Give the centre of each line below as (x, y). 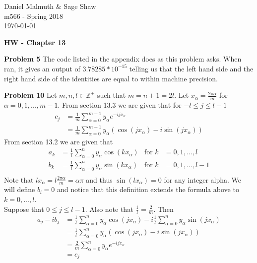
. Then (163, 209)
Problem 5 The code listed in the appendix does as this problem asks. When (123, 59)
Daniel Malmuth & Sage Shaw (50, 6)
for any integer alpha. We (203, 179)
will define (20, 189)
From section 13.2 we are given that (59, 142)
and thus (99, 179)
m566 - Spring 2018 (34, 16)
